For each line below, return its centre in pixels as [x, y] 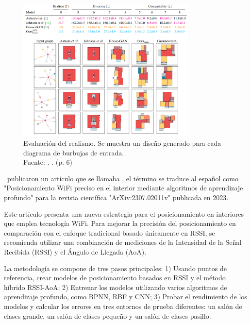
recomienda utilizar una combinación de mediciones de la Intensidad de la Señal [123, 242]
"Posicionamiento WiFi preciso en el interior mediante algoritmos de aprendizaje [124, 188]
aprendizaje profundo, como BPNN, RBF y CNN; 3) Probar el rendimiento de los [125, 297]
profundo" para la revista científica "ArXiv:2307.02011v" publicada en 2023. [116, 197]
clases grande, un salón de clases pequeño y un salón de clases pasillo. [108, 315]
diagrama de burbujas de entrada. [74, 152]
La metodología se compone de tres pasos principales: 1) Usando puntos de [115, 268]
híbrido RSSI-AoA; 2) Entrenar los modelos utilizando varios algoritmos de [116, 287]
